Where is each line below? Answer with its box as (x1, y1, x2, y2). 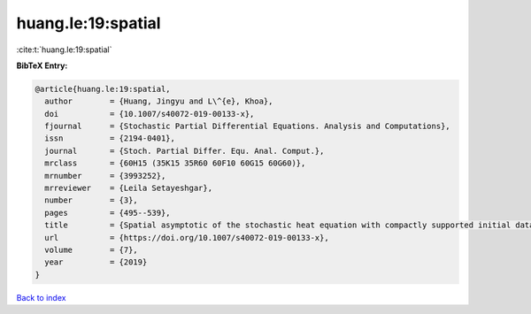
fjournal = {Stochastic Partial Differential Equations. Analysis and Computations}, (44, 121, 450, 132)
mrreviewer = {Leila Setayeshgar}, (44, 183, 212, 194)
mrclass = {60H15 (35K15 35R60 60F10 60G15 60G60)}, (44, 158, 306, 168)
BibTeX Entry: (16, 60, 68, 71)
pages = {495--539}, (44, 208, 172, 218)
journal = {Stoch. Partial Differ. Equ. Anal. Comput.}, (44, 146, 325, 156)
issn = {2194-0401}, (44, 134, 176, 143)
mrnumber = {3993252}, (44, 171, 166, 180)
